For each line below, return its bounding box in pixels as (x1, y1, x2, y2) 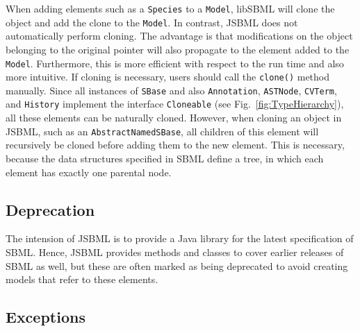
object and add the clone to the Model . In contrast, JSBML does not (6, 15, 298, 29)
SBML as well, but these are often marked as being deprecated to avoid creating (6, 258, 348, 273)
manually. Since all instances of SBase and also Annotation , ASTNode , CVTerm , (6, 83, 337, 97)
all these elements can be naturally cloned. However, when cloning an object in (6, 110, 342, 125)
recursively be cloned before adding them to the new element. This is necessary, (6, 137, 345, 152)
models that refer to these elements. (6, 272, 158, 287)
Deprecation (6, 198, 95, 220)
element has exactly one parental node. (6, 164, 172, 179)
